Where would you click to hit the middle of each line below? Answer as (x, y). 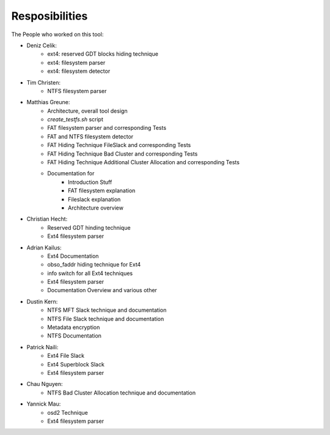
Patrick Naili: (42, 347)
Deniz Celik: (42, 45)
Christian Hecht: (47, 219)
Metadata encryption (74, 327)
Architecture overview (96, 208)
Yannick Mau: (44, 404)
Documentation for (71, 173)
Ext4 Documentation (73, 256)
